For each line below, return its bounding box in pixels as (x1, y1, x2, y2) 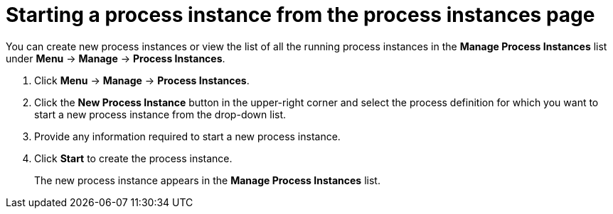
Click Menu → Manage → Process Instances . (34, 74, 250, 86)
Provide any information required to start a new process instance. (34, 130, 341, 142)
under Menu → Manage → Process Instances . (6, 52, 225, 64)
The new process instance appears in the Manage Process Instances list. (34, 174, 380, 186)
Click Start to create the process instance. (34, 152, 233, 164)
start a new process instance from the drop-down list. (34, 108, 287, 120)
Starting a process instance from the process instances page (6, 3, 595, 27)
